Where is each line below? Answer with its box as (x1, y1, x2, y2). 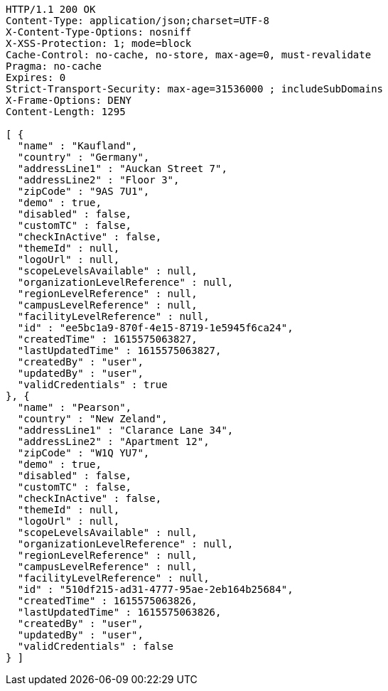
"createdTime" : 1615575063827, (17, 333, 198, 345)
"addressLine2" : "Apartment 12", (17, 436, 210, 447)
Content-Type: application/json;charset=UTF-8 (6, 15, 269, 26)
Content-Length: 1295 (6, 106, 126, 117)
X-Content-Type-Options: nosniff (6, 26, 192, 38)
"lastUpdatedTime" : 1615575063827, (17, 345, 222, 356)
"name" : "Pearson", (17, 402, 132, 413)
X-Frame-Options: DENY (6, 95, 132, 106)
